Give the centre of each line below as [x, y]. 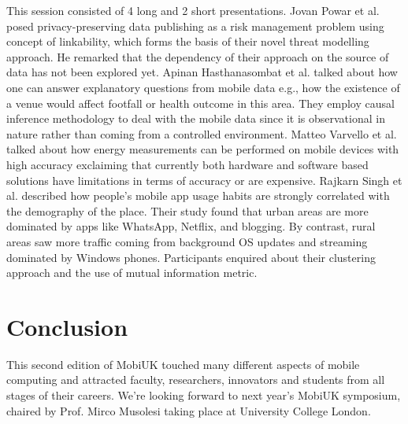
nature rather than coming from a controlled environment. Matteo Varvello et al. [202, 133]
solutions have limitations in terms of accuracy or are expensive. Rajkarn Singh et [204, 180]
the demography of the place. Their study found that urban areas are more [187, 210]
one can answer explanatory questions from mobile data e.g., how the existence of [203, 87]
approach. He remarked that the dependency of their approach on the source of [198, 56]
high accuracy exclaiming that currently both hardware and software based [187, 164]
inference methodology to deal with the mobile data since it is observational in [196, 118]
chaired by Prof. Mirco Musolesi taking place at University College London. [189, 410]
